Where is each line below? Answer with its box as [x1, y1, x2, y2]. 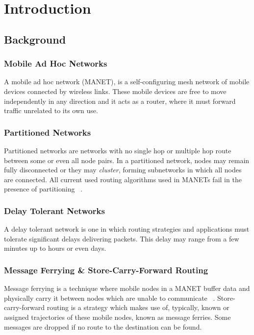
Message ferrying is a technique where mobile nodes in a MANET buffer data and [4, 283, 250, 293]
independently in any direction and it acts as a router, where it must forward [4, 96, 236, 106]
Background [4, 31, 66, 47]
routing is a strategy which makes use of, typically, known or [47, 302, 229, 312]
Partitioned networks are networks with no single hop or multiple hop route [4, 145, 231, 155]
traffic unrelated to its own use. [4, 105, 98, 116]
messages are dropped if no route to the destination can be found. [4, 321, 202, 332]
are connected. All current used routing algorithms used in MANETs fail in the [4, 174, 242, 184]
